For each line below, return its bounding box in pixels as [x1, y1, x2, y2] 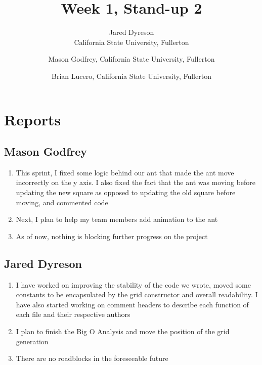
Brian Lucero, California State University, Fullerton [52, 70, 211, 81]
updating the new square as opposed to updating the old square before [16, 187, 236, 198]
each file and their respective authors [16, 309, 130, 320]
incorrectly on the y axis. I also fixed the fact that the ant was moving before [16, 177, 256, 188]
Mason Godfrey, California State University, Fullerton [48, 54, 215, 64]
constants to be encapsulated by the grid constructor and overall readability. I [16, 289, 258, 300]
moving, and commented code [16, 197, 108, 207]
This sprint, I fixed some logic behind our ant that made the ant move [16, 167, 234, 177]
